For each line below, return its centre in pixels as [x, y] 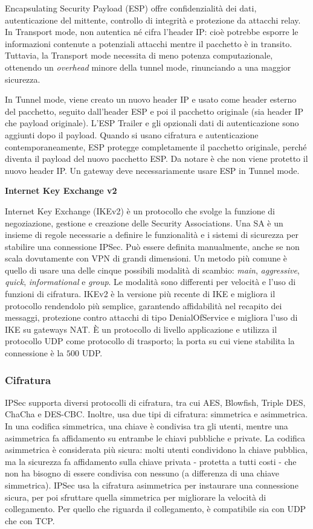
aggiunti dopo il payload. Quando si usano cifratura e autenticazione [132, 134]
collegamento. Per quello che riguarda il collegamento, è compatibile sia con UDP [156, 509]
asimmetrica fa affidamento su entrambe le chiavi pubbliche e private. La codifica [155, 438]
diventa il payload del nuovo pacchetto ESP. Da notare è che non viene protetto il [156, 159]
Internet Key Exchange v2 [61, 191]
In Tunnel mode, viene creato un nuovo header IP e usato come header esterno [151, 99]
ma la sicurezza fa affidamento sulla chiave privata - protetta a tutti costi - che [151, 461]
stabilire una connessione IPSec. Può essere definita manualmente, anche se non [152, 246]
